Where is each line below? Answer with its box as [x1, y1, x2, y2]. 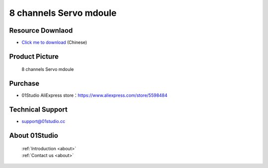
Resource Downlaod [9, 26, 73, 35]
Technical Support [9, 106, 68, 114]
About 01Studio [9, 131, 59, 140]
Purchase [9, 79, 40, 88]
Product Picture [9, 52, 59, 60]
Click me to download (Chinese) [21, 40, 87, 46]
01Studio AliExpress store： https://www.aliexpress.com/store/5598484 [21, 92, 168, 99]
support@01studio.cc [21, 118, 66, 124]
